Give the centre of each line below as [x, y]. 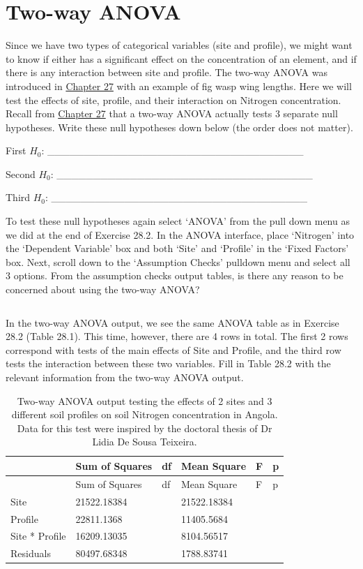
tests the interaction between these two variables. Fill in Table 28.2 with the [168, 363]
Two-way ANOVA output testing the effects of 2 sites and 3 [145, 400]
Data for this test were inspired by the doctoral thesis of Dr [145, 428]
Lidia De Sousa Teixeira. [145, 442]
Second [21, 173]
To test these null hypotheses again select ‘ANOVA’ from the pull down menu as [178, 221]
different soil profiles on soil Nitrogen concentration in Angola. [145, 414]
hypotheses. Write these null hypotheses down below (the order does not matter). [179, 127]
